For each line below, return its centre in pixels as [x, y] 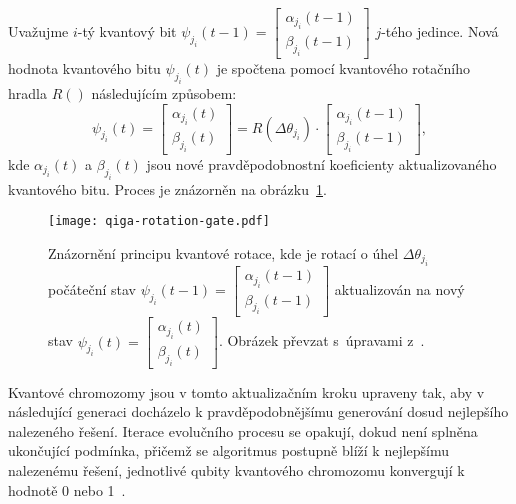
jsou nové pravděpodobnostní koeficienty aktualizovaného [321, 163]
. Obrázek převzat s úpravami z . [321, 340]
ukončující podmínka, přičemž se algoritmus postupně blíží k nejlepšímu [229, 450]
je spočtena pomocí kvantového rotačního [343, 68]
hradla [27, 92]
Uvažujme [38, 31]
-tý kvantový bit [127, 31]
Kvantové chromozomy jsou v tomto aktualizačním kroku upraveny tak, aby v [246, 391]
